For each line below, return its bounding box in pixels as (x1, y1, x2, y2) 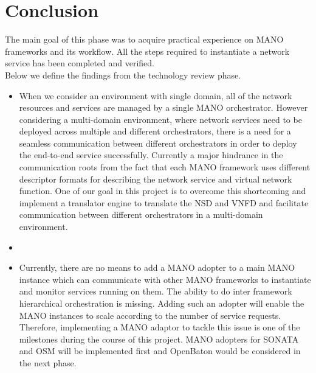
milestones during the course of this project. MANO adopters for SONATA (19, 332, 299, 345)
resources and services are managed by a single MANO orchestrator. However (19, 101, 308, 114)
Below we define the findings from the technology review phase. (5, 68, 241, 81)
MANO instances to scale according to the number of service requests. (19, 309, 281, 321)
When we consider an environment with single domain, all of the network (19, 89, 292, 102)
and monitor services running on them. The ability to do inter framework (19, 285, 292, 298)
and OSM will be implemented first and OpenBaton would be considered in (19, 344, 301, 357)
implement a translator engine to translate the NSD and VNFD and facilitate (19, 196, 309, 209)
